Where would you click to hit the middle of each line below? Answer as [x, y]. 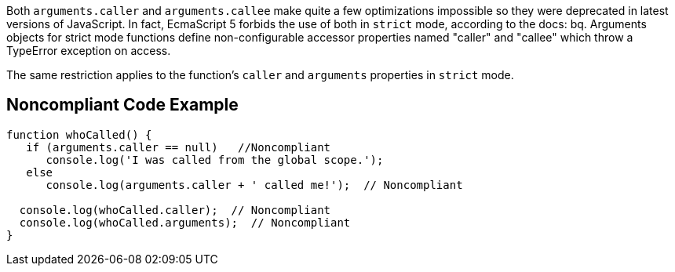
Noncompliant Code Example [122, 105]
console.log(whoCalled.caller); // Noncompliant [175, 210]
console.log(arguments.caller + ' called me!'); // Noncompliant [254, 185]
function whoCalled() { [79, 134]
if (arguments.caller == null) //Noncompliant [179, 147]
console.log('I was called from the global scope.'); [215, 160]
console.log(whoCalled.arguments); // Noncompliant [185, 222]
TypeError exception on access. [89, 51]
